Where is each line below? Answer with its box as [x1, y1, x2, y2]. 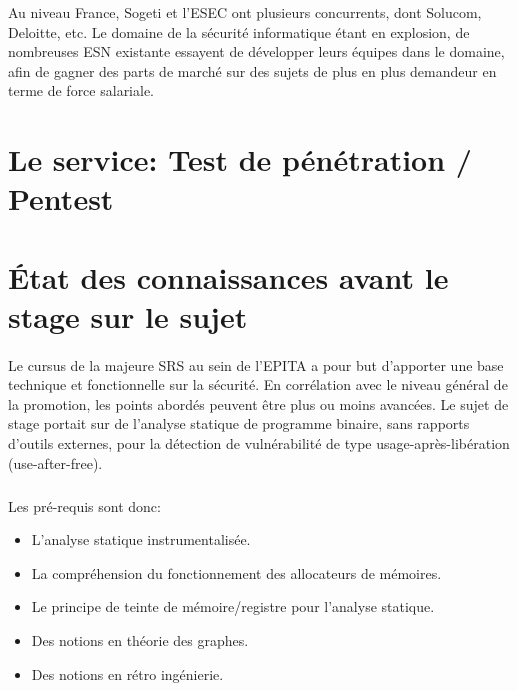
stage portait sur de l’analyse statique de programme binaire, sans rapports [8, 413, 470, 434]
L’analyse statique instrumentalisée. [31, 529, 251, 550]
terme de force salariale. [8, 80, 155, 101]
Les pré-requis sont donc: [8, 495, 161, 516]
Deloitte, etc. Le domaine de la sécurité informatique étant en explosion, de [8, 21, 470, 42]
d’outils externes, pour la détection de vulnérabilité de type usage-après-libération [8, 433, 510, 454]
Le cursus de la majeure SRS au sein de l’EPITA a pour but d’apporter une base [8, 354, 504, 375]
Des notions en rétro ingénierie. [31, 663, 224, 684]
